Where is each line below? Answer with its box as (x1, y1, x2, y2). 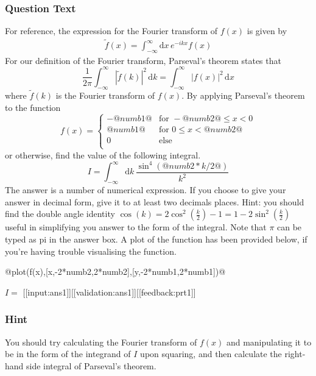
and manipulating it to (226, 335, 312, 348)
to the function (5, 101, 61, 113)
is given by (247, 24, 287, 37)
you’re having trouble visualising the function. (5, 244, 177, 257)
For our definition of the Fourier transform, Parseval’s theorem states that (5, 54, 281, 66)
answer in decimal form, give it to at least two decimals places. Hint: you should (5, 195, 304, 208)
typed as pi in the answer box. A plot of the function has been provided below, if (5, 232, 307, 245)
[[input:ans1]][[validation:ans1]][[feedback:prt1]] (23, 285, 196, 298)
